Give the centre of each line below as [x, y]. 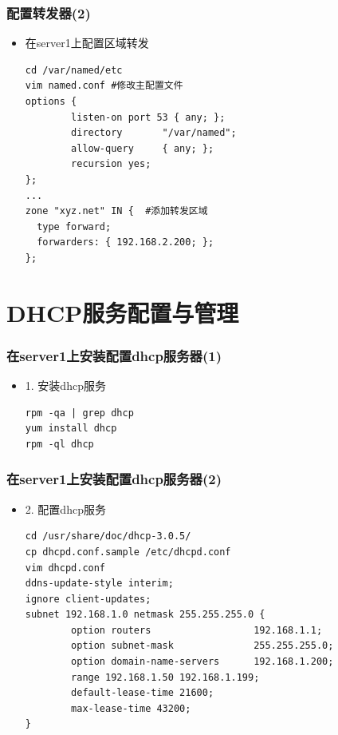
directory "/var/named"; [154, 133]
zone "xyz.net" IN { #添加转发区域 [116, 211]
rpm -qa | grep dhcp [79, 413]
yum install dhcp [71, 429]
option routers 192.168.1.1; [197, 630]
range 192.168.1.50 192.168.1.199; [165, 677]
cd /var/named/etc [74, 70]
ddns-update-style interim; [99, 584]
